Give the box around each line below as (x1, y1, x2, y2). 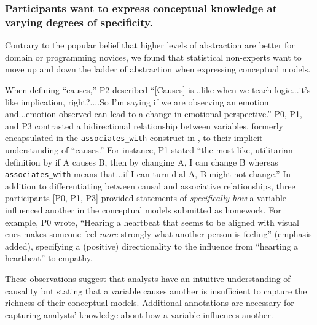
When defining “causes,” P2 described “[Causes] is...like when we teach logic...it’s (5, 83, 311, 96)
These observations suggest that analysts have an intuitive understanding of (5, 272, 291, 285)
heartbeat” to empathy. (5, 251, 93, 264)
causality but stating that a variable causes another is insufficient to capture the (5, 284, 307, 297)
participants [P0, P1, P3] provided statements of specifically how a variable (5, 191, 287, 204)
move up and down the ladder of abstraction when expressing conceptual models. (5, 63, 311, 75)
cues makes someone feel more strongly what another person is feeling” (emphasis (5, 227, 312, 240)
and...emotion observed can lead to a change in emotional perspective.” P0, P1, (5, 107, 303, 120)
